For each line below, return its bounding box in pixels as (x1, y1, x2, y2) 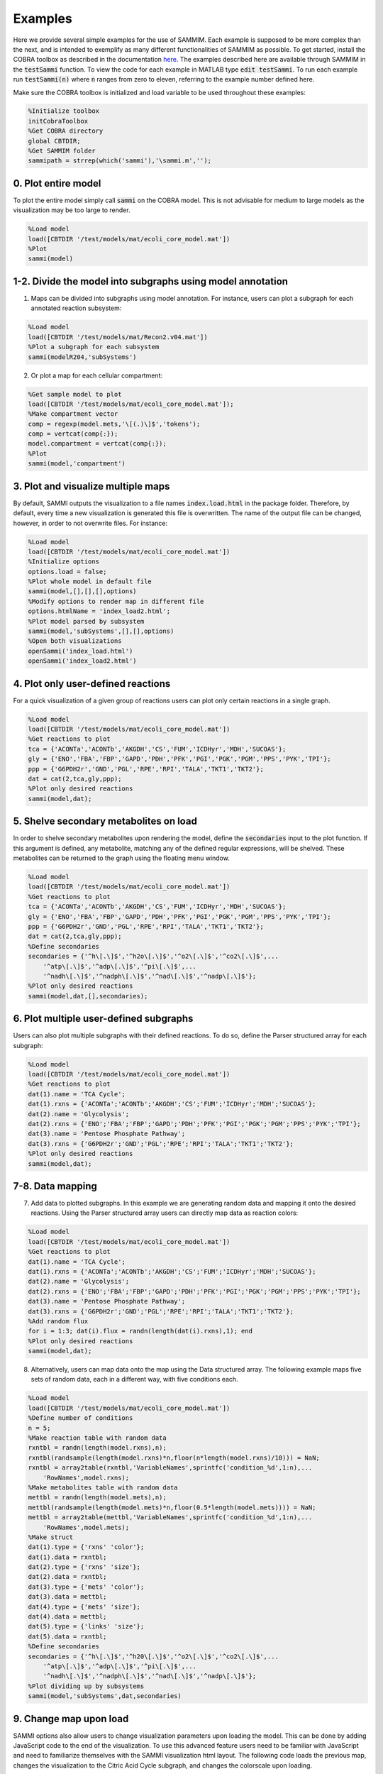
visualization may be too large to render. (13, 206, 131, 214)
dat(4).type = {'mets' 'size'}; (28, 1602, 141, 1611)
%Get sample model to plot (28, 390, 122, 398)
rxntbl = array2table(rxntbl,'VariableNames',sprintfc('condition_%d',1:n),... (28, 1464, 313, 1472)
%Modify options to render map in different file (28, 597, 204, 605)
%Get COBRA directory (28, 127, 104, 135)
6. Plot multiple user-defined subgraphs (13, 1013, 194, 1025)
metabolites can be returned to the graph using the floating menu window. (13, 854, 230, 862)
